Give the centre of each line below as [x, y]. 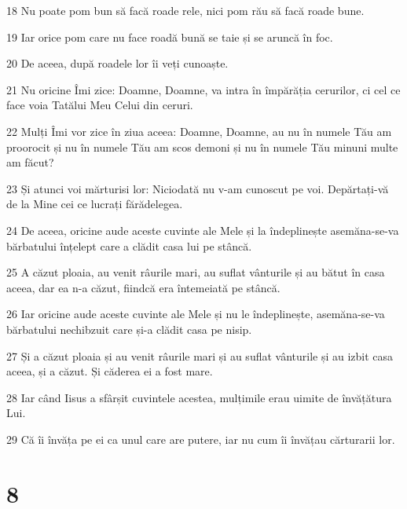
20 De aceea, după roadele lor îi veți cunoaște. [117, 63]
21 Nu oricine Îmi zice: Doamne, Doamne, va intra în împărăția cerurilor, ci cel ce [203, 89]
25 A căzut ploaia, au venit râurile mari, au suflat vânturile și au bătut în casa [196, 272]
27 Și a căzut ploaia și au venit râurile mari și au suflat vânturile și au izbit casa [200, 355]
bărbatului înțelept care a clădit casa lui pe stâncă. [129, 245]
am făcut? [30, 162]
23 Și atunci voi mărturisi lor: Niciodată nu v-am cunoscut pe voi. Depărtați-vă [198, 188]
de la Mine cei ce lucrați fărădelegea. [95, 204]
